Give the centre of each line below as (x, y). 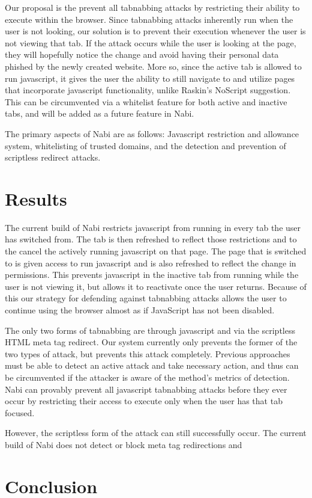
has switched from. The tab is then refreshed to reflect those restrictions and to (151, 239)
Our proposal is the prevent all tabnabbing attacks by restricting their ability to (152, 7)
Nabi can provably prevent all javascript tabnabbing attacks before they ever (146, 389)
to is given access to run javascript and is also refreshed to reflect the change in (151, 263)
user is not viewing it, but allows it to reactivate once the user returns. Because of (156, 286)
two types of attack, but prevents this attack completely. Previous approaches (148, 353)
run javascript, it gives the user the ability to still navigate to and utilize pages (150, 78)
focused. (20, 412)
